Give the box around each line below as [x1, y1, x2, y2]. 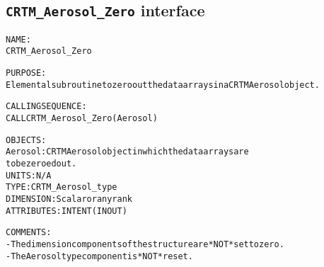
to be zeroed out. [6, 159, 77, 169]
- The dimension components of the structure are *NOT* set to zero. [6, 239, 284, 249]
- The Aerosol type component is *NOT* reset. [6, 251, 193, 261]
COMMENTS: [6, 227, 52, 238]
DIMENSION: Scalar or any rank [6, 194, 132, 204]
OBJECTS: [6, 135, 47, 145]
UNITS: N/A [6, 170, 52, 181]
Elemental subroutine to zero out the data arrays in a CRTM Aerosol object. [6, 79, 320, 90]
